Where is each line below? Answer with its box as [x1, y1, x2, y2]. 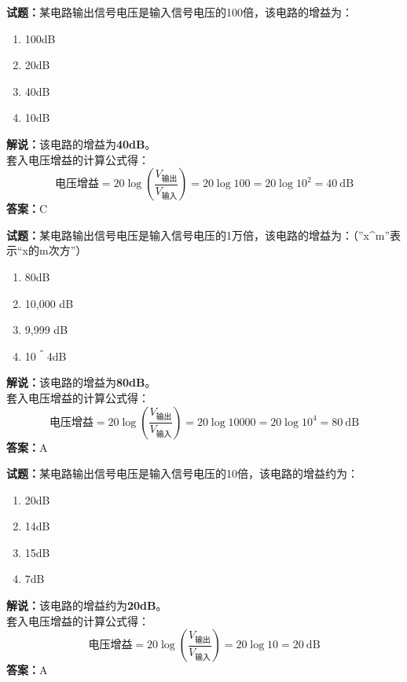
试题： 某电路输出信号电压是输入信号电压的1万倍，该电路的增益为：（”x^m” [6, 226, 390, 243]
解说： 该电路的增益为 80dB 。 [6, 374, 156, 390]
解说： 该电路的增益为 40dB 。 [6, 135, 156, 152]
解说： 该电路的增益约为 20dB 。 [6, 597, 167, 614]
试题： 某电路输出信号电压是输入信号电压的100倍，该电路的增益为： [6, 4, 353, 20]
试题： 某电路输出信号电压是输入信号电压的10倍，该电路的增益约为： [6, 465, 358, 482]
